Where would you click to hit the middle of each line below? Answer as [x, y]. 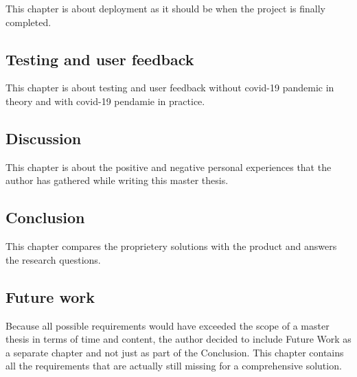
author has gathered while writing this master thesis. [117, 180]
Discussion [44, 138]
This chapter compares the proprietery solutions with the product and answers [171, 246]
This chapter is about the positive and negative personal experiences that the [169, 167]
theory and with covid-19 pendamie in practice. [105, 101]
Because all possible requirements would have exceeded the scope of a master [168, 325]
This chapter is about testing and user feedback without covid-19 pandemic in [170, 88]
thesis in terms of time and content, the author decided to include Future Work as [178, 339]
